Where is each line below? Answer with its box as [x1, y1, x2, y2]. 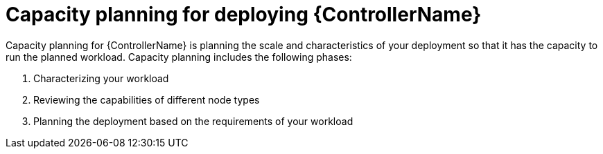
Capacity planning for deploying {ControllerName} [6, 3, 482, 26]
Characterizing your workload [33, 72, 169, 84]
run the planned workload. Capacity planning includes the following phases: [6, 50, 352, 63]
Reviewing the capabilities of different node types [33, 93, 260, 106]
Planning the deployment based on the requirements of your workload [33, 115, 353, 127]
